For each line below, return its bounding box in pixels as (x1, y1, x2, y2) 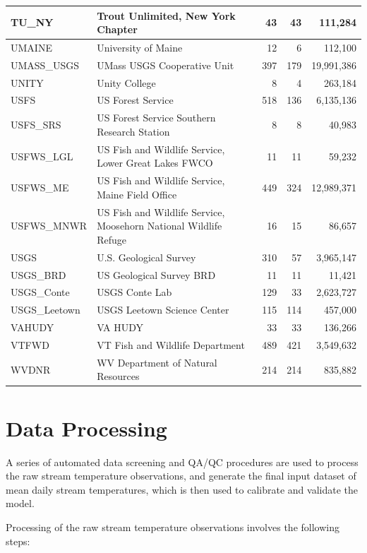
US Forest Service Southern (97, 110, 216, 125)
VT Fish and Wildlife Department (97, 337, 245, 352)
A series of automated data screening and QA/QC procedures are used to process (6, 454, 359, 469)
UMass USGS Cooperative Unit (97, 57, 234, 72)
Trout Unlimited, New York (97, 8, 236, 23)
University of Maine (97, 40, 183, 54)
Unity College (97, 75, 156, 90)
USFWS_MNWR (11, 218, 88, 233)
